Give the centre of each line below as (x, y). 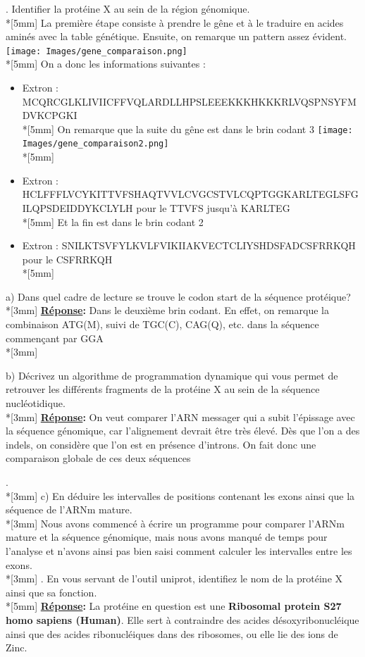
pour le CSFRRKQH (67, 259)
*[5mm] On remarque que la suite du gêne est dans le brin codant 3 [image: (187, 129)
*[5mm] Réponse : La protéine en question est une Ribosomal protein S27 (174, 606)
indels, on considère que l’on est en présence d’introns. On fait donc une (161, 444)
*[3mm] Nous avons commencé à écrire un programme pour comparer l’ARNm (175, 523)
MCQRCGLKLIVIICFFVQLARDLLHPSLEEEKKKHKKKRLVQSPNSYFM (189, 101)
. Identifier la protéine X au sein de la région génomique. (128, 8)
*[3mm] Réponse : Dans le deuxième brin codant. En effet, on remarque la (167, 310)
